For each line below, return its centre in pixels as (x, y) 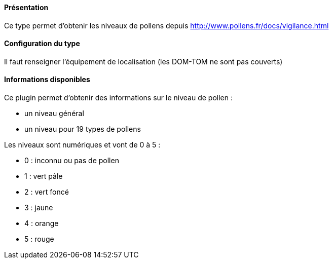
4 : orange (42, 223)
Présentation (26, 7)
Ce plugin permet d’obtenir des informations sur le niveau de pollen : (119, 98)
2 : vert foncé (47, 192)
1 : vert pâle (44, 176)
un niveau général (54, 114)
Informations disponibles (47, 80)
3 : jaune (39, 208)
